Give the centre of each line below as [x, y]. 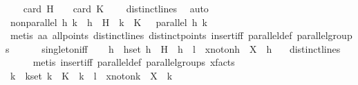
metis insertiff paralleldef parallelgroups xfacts [134, 62]
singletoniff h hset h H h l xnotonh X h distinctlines [191, 48]
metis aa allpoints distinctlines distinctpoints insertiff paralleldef [151, 35]
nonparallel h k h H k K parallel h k [109, 22]
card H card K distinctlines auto [116, 8]
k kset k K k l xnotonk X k [91, 75]
